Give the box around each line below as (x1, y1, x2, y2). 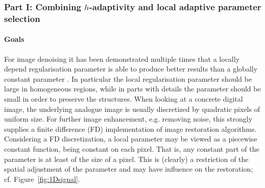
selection (4, 12, 40, 25)
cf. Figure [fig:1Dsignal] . (4, 173, 80, 184)
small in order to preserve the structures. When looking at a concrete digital (4, 93, 243, 104)
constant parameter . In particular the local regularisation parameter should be (4, 73, 252, 84)
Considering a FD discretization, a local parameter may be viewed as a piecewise (4, 133, 257, 144)
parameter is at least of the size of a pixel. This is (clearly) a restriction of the (4, 153, 249, 164)
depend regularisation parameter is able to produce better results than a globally (4, 63, 258, 74)
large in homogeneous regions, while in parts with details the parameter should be (4, 83, 261, 94)
